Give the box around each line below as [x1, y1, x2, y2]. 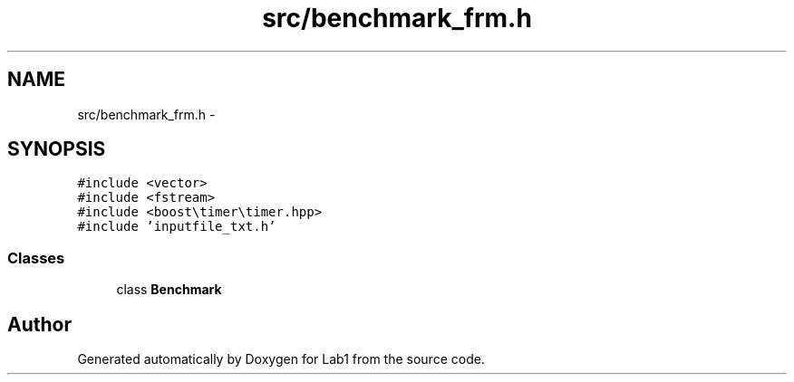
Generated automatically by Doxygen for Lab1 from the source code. [77, 351, 485, 368]
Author [7, 312, 72, 336]
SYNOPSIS [7, 138, 106, 161]
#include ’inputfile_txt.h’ [77, 219, 276, 234]
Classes [7, 248, 65, 267]
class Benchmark [116, 282, 222, 298]
